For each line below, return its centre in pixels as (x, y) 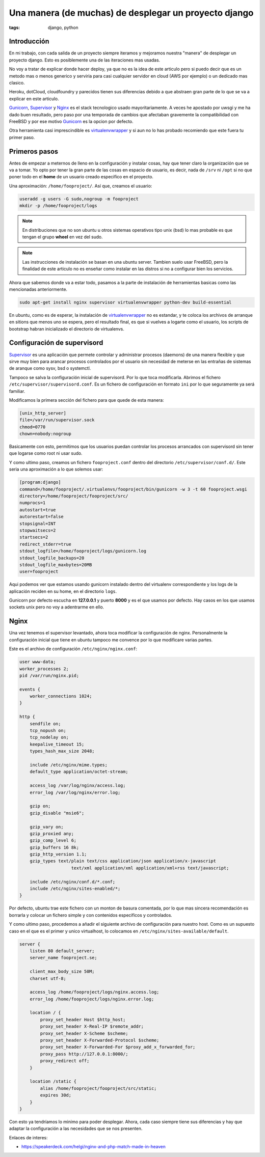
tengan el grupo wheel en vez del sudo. (63, 237)
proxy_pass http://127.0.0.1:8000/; (84, 1054)
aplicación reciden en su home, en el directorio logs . (63, 591)
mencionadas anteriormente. (38, 289)
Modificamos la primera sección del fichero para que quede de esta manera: (87, 400)
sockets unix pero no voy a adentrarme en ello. (56, 607)
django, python (63, 28)
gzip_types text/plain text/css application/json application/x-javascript (123, 861)
